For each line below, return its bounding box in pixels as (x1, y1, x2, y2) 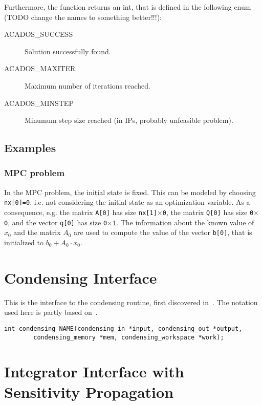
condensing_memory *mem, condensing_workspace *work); (33, 333, 224, 341)
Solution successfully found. (25, 46, 111, 56)
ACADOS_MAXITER (4, 63, 76, 74)
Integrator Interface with (4, 361, 184, 382)
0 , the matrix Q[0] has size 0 (162, 207, 254, 217)
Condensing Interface (4, 267, 157, 288)
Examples (4, 140, 56, 156)
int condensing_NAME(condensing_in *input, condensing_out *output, (4, 325, 243, 332)
